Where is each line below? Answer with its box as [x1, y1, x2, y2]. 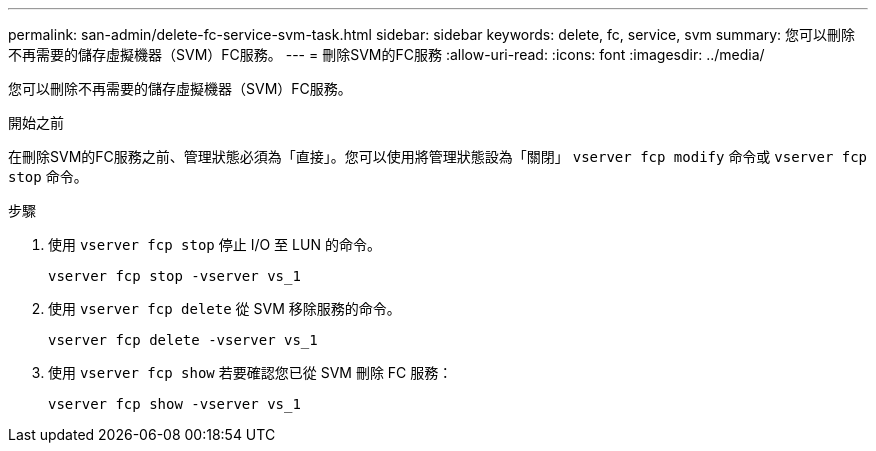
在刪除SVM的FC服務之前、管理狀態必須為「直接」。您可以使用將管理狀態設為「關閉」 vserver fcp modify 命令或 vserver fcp [8, 148, 868, 165]
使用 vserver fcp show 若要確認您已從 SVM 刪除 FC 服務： [48, 364, 453, 381]
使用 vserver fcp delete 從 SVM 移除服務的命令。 [48, 300, 401, 317]
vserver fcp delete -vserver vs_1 [48, 332, 318, 348]
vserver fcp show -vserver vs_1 [48, 396, 301, 412]
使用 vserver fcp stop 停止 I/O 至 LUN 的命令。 [48, 236, 381, 253]
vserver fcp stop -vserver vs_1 [48, 268, 301, 284]
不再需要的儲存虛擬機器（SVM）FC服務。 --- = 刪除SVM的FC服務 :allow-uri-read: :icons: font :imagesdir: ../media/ [8, 46, 765, 63]
